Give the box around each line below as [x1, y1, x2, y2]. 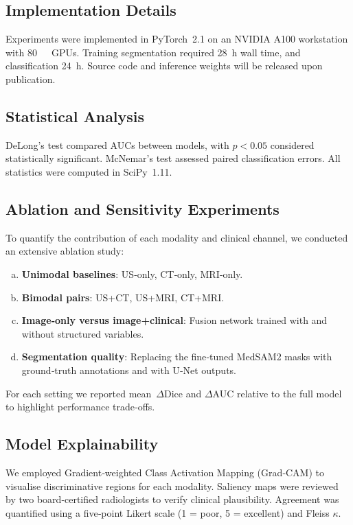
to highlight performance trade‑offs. [5, 399, 155, 414]
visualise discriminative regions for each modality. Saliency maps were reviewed [5, 478, 339, 493]
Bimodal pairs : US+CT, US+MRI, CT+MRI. [21, 290, 225, 304]
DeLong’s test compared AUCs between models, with [5, 137, 229, 152]
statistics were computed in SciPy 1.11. [5, 164, 172, 178]
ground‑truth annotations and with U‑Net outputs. [21, 362, 236, 377]
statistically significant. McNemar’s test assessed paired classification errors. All [5, 151, 341, 165]
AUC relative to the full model [212, 386, 342, 400]
